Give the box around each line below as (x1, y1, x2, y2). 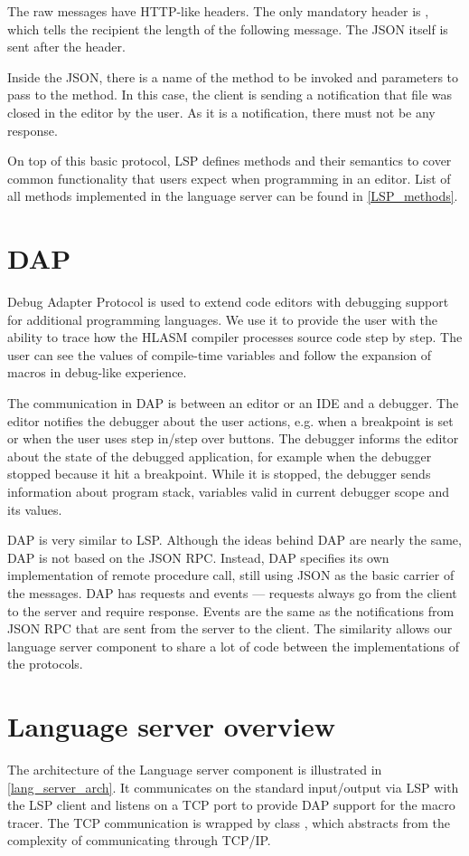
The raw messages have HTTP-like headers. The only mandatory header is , (7, 2, 429, 20)
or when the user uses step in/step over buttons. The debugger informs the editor (7, 429, 459, 448)
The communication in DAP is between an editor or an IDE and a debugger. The (7, 394, 459, 413)
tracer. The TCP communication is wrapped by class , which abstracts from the (7, 813, 450, 832)
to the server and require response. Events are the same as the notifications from (7, 601, 455, 620)
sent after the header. (7, 37, 126, 56)
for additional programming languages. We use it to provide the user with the (7, 309, 438, 328)
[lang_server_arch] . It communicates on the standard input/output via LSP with (7, 777, 459, 796)
